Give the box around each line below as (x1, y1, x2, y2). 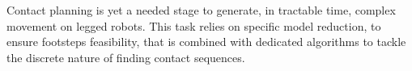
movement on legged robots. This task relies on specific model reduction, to (6, 17, 381, 34)
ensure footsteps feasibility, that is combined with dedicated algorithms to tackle (6, 33, 406, 50)
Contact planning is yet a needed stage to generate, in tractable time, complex (6, 2, 396, 18)
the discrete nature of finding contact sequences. (6, 48, 245, 65)
